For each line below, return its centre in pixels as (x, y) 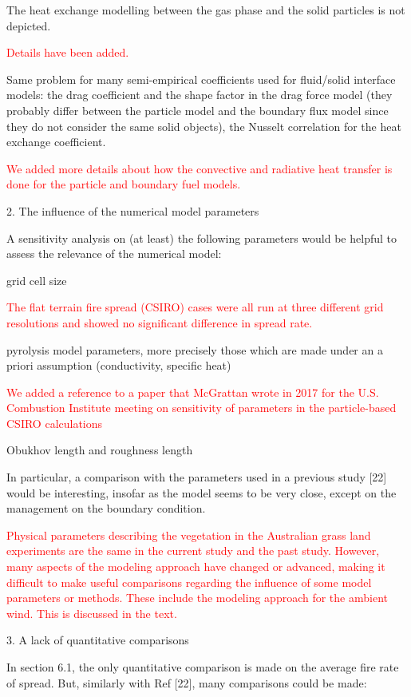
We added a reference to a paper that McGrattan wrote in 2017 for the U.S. (193, 392)
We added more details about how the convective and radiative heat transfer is (200, 168)
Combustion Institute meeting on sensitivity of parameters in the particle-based (202, 408)
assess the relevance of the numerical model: (114, 253)
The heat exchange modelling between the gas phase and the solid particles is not (206, 10)
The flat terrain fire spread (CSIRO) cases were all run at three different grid (195, 307)
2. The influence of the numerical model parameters (133, 210)
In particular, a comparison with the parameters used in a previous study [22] (197, 477)
